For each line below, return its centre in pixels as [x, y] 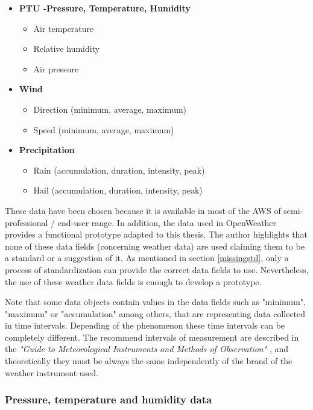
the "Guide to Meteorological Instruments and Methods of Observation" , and [147, 349]
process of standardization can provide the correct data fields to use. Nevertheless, [157, 269]
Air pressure [56, 68]
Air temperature [64, 28]
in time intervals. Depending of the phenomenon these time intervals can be [145, 325]
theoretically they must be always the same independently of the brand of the [149, 361]
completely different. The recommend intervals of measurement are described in [152, 337]
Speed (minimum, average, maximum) [104, 129]
